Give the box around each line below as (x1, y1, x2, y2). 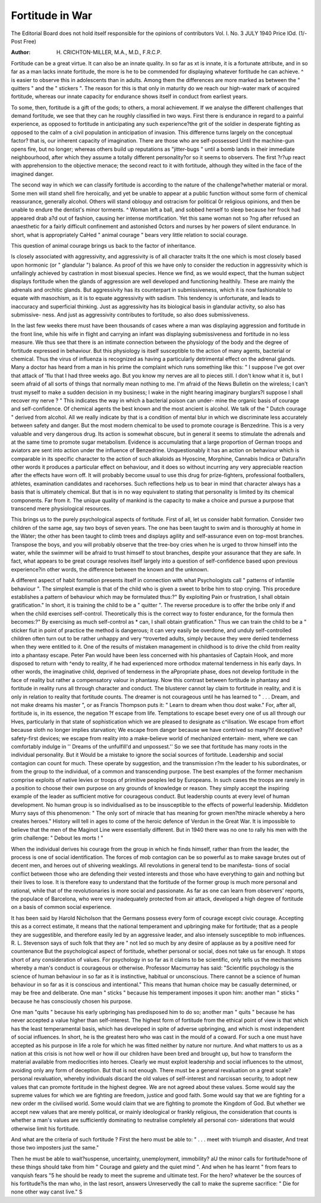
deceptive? (275, 727, 303, 734)
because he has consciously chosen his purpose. (11, 997, 133, 1005)
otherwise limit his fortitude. (11, 1125, 80, 1132)
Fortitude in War (11, 9, 92, 22)
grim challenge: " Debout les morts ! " (11, 835, 103, 842)
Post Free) (11, 37, 37, 45)
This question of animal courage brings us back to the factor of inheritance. (11, 242, 196, 249)
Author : (11, 49, 31, 56)
